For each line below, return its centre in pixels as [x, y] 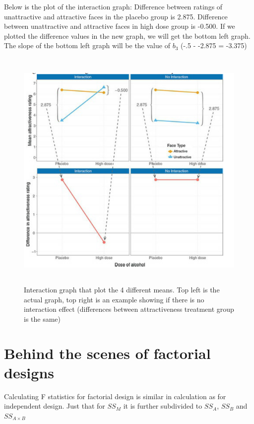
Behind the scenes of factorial [107, 353]
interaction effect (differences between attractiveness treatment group [129, 309]
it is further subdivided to [163, 406]
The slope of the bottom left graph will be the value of [87, 45]
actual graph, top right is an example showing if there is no [114, 299]
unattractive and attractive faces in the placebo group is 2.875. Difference [116, 16]
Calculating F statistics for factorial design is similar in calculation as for [115, 396]
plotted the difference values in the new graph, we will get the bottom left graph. [127, 35]
